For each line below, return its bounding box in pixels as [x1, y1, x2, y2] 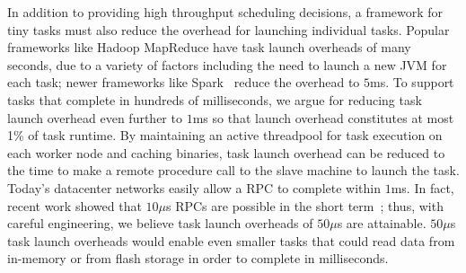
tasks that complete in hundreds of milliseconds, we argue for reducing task [7, 90, 422, 109]
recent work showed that [7, 196, 142, 215]
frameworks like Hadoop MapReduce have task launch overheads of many [7, 38, 411, 57]
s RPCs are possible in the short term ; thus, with [165, 196, 444, 215]
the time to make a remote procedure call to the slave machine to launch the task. [7, 161, 460, 180]
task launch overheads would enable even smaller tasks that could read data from [7, 231, 455, 250]
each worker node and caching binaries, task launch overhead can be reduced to [7, 143, 445, 162]
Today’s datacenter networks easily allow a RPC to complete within [7, 178, 381, 197]
